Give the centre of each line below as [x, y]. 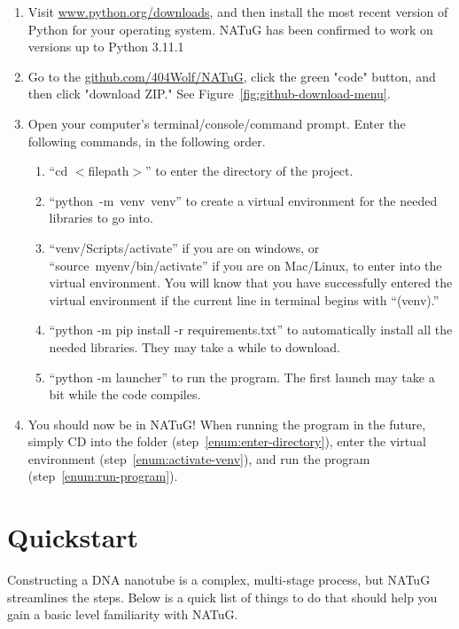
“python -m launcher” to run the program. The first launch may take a [242, 377]
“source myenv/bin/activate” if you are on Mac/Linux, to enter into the [245, 265]
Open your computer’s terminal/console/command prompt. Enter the [217, 123]
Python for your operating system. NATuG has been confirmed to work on [230, 29]
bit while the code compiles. [125, 394]
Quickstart [73, 537]
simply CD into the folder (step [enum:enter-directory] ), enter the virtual [227, 441]
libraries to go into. [101, 218]
